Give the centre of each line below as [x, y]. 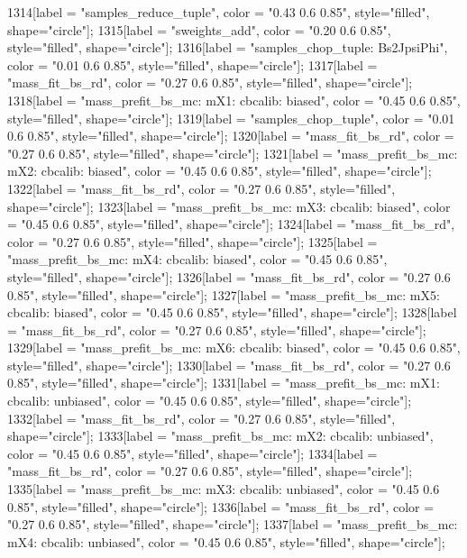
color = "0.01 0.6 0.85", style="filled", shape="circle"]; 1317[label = [192, 64]
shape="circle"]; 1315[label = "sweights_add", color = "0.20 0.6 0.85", [199, 29]
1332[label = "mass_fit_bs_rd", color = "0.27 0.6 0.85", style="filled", [201, 418]
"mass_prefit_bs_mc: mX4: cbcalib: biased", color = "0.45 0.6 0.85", [197, 259]
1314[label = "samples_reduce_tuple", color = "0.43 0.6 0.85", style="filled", [219, 12]
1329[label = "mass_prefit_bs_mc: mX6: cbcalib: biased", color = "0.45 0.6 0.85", [234, 348]
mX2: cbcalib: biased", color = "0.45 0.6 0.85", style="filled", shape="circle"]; [220, 171]
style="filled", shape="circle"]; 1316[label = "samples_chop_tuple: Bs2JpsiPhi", [228, 47]
